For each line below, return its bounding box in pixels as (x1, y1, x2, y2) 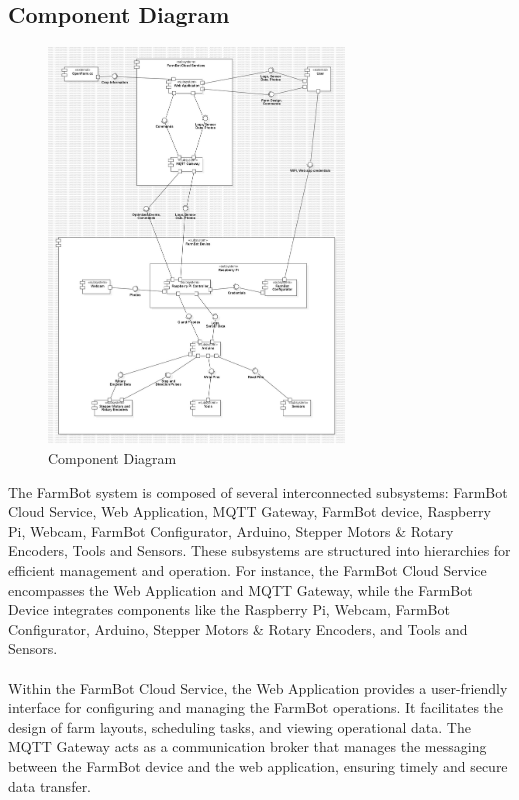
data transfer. (8, 775, 92, 796)
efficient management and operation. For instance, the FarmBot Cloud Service (8, 560, 487, 581)
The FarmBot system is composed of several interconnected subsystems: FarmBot (8, 481, 508, 502)
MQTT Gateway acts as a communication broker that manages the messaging (8, 736, 487, 757)
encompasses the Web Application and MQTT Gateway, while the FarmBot (8, 579, 473, 600)
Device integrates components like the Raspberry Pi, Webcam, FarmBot (8, 599, 450, 620)
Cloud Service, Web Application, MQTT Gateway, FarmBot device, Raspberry (8, 501, 491, 522)
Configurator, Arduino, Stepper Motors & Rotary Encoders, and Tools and (8, 618, 468, 639)
